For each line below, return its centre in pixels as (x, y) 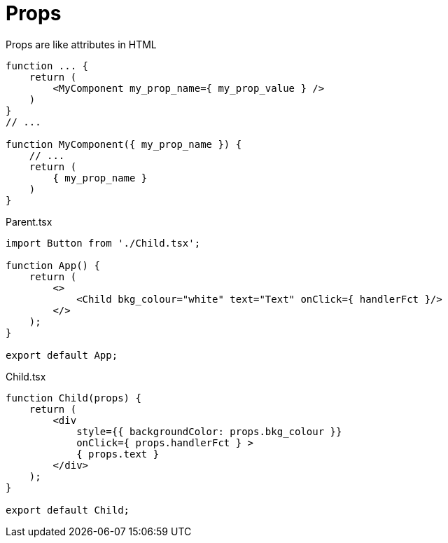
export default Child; (68, 510)
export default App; (62, 355)
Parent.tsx (29, 221)
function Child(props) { (73, 398)
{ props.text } (118, 454)
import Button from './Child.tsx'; (103, 243)
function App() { (53, 265)
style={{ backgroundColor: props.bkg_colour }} (209, 431)
